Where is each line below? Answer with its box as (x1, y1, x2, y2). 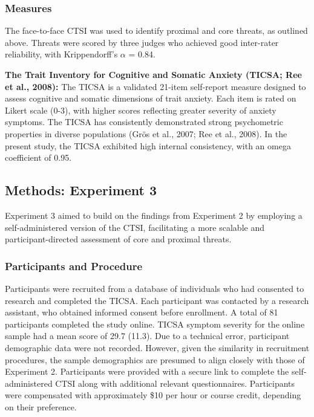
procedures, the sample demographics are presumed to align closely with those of (5, 353, 305, 366)
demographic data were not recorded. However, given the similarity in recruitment (5, 341, 310, 354)
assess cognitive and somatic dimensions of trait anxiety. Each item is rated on (5, 92, 296, 105)
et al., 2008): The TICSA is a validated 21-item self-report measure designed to (5, 80, 306, 92)
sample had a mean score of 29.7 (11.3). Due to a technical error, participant (5, 329, 290, 342)
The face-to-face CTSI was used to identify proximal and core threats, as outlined (5, 24, 308, 37)
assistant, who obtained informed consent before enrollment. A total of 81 (5, 306, 278, 318)
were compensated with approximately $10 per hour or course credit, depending (5, 389, 301, 401)
